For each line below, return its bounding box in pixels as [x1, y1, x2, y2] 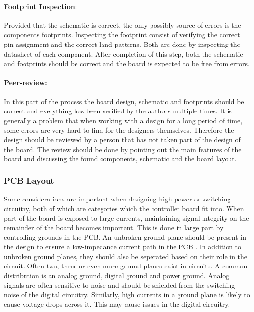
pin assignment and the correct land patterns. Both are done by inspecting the [4, 39, 240, 49]
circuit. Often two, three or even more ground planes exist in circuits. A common [4, 261, 248, 271]
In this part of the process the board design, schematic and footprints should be [4, 96, 244, 106]
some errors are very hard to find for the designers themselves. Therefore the [4, 125, 234, 135]
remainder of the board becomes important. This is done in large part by [4, 222, 224, 232]
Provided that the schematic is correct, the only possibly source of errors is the [4, 20, 241, 30]
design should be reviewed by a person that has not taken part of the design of [4, 134, 241, 144]
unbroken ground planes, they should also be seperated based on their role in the [4, 251, 248, 261]
